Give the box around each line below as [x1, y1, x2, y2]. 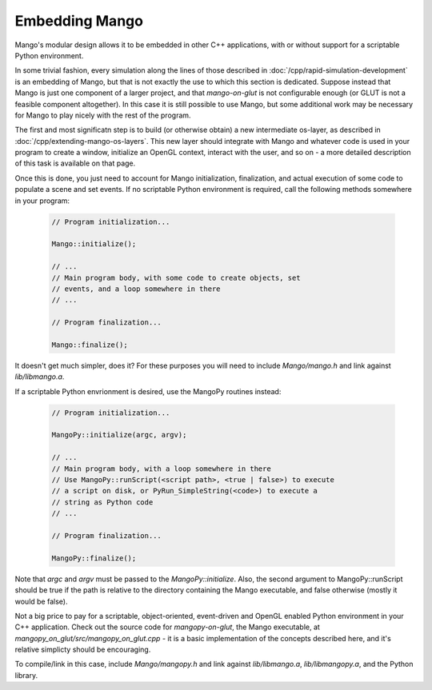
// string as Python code [51, 497, 154, 507]
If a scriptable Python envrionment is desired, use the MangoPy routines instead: [14, 386, 282, 396]
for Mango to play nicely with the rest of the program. [14, 110, 191, 120]
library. [14, 670, 38, 680]
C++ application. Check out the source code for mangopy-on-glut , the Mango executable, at [14, 622, 320, 632]
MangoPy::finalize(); [51, 553, 137, 563]
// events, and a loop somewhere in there [51, 284, 221, 293]
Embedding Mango [14, 12, 144, 30]
